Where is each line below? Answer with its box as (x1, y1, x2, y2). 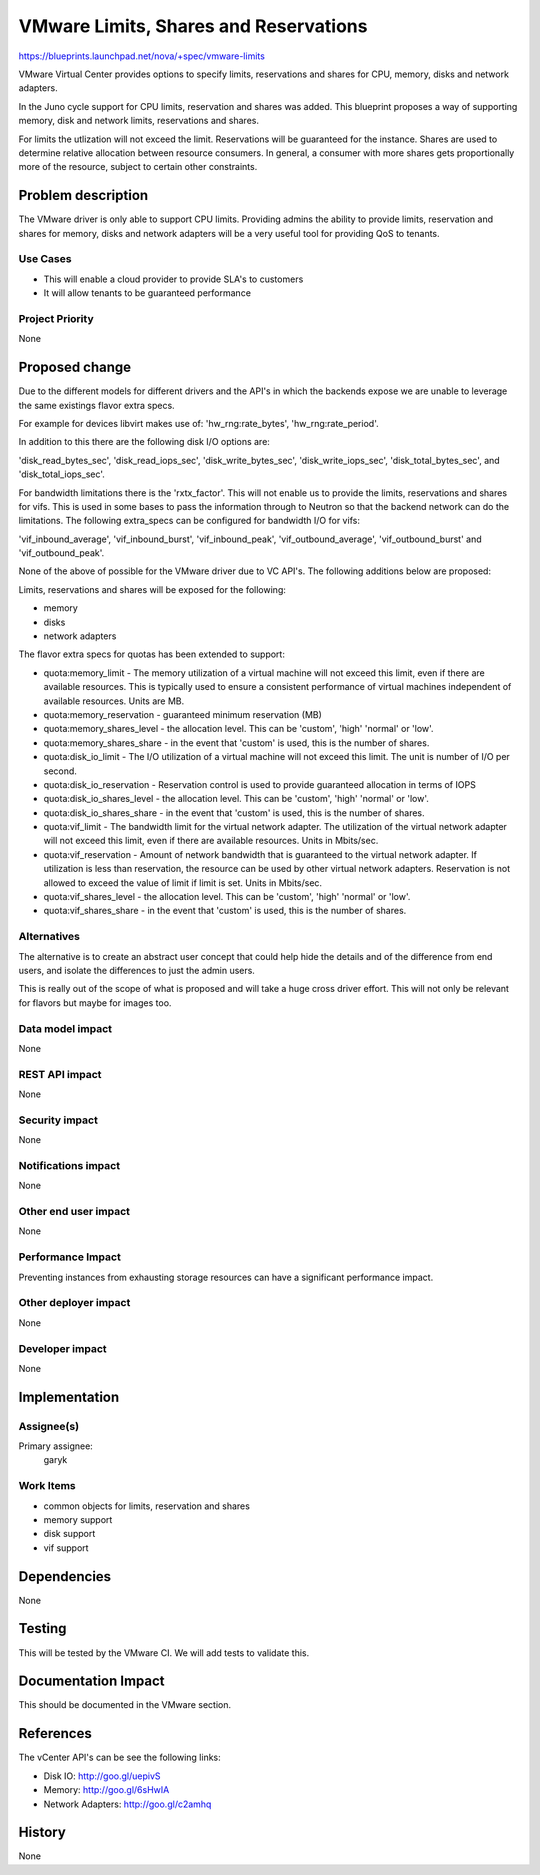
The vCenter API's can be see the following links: (18, 1751, 222, 1764)
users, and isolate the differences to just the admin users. (18, 964, 255, 976)
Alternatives (18, 930, 80, 944)
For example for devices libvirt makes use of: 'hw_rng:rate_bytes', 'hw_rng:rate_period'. (18, 417, 379, 429)
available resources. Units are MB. (43, 695, 185, 707)
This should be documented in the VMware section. (18, 1699, 232, 1711)
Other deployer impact (18, 1296, 131, 1310)
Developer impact (18, 1341, 107, 1355)
